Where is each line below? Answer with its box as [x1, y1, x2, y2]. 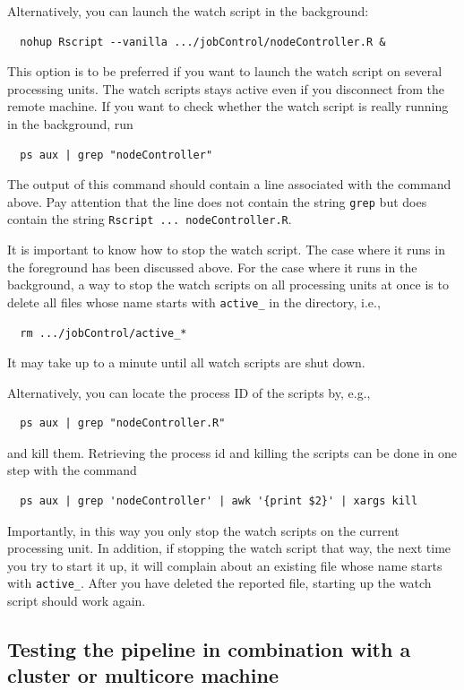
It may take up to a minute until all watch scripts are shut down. [7, 353, 365, 372]
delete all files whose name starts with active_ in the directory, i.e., [7, 292, 381, 311]
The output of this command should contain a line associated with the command [7, 175, 451, 194]
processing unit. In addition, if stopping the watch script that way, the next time [7, 539, 451, 557]
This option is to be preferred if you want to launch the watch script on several [7, 62, 443, 81]
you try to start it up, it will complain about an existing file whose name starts [7, 556, 443, 574]
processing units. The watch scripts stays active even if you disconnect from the [7, 79, 444, 98]
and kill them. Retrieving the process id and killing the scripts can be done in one [7, 443, 457, 461]
